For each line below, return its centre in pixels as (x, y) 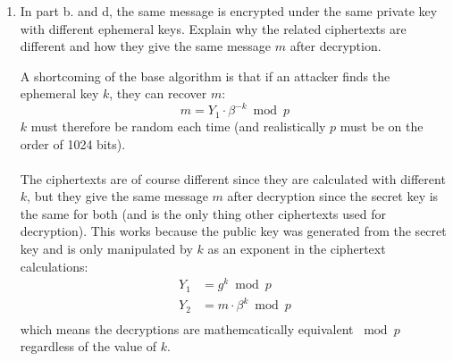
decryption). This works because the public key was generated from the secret (233, 231)
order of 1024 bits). (73, 143)
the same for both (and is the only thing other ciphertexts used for (203, 213)
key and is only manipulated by (106, 249)
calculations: (54, 266)
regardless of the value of (88, 346)
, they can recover (158, 93)
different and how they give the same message (146, 46)
